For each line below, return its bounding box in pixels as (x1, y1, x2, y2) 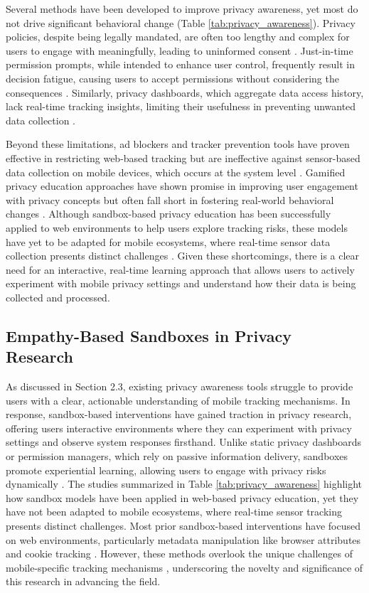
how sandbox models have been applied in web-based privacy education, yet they (6, 490, 359, 505)
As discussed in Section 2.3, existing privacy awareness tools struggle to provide (6, 379, 353, 394)
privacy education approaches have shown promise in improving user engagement (6, 178, 358, 193)
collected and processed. (6, 289, 110, 304)
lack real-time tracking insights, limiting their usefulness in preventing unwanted (6, 99, 356, 114)
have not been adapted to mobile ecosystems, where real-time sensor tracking (6, 504, 342, 519)
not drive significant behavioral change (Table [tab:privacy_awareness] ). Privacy (6, 15, 355, 30)
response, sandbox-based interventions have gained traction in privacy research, (6, 407, 352, 422)
